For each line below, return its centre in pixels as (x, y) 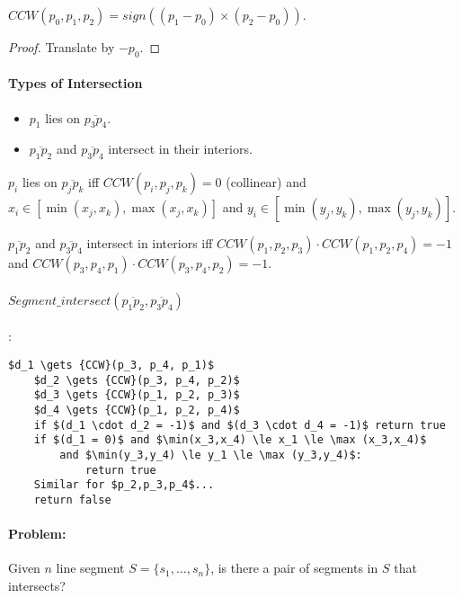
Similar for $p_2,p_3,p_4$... (124, 485)
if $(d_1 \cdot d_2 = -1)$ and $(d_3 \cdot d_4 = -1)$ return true (240, 425)
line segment (90, 568)
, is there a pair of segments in (294, 568)
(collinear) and (266, 182)
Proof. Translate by (62, 47)
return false (72, 500)
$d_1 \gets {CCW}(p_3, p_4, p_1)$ (111, 365)
